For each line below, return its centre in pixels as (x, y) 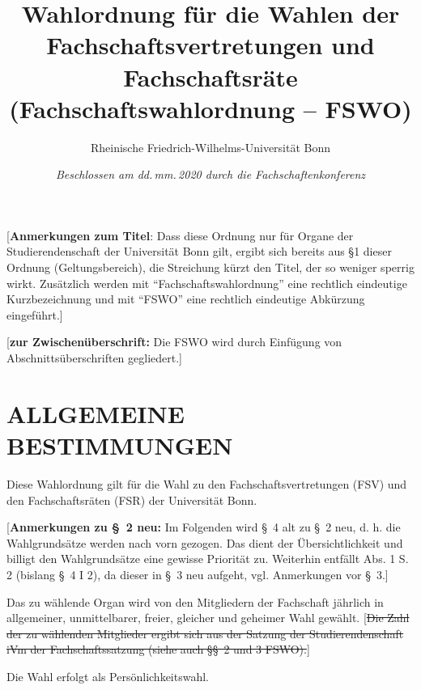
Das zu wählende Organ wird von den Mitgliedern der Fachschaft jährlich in (195, 601)
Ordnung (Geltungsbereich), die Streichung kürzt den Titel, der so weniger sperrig (210, 267)
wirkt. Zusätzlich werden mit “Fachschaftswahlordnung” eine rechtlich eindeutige (207, 283)
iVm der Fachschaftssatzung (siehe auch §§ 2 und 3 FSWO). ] (158, 649)
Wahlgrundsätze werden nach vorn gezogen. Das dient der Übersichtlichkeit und (205, 542)
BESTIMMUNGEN (120, 445)
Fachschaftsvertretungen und (210, 45)
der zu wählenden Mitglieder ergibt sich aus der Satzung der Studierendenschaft (205, 633)
